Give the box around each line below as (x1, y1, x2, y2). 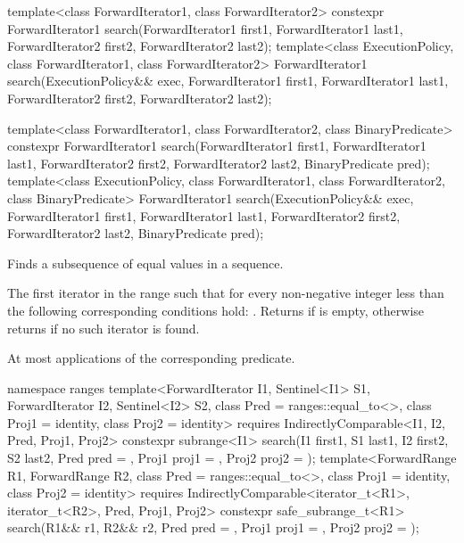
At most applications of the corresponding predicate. (7, 349, 295, 367)
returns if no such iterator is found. (7, 318, 200, 337)
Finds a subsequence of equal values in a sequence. (7, 253, 284, 272)
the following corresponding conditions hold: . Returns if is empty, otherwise (7, 300, 425, 319)
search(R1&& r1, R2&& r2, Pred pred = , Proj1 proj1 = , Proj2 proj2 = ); (7, 518, 419, 537)
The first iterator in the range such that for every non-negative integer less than (7, 284, 444, 302)
